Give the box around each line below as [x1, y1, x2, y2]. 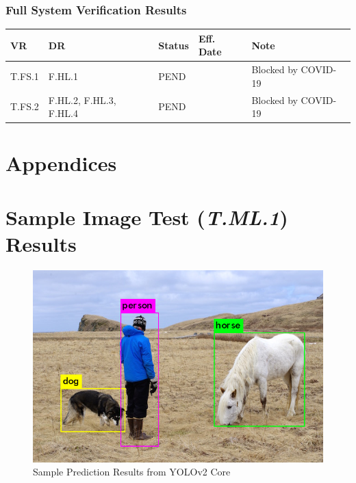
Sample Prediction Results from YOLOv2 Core [33, 465, 231, 479]
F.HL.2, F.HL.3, [48, 92, 116, 107]
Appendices [5, 149, 117, 177]
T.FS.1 [10, 68, 39, 83]
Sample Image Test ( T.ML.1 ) [5, 203, 288, 231]
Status [158, 38, 189, 52]
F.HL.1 [48, 68, 79, 83]
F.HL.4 [48, 106, 79, 120]
